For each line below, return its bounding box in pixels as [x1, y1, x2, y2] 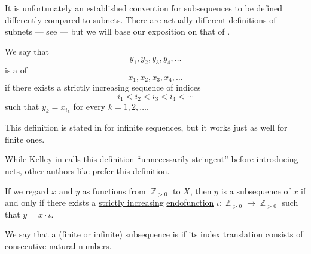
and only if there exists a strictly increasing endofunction [5, 196, 214, 209]
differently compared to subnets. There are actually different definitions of [5, 13, 276, 26]
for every [73, 100, 106, 113]
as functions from [82, 184, 146, 197]
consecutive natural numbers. [5, 239, 112, 252]
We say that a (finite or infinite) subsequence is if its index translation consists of [5, 228, 303, 240]
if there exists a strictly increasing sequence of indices [5, 81, 201, 94]
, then [190, 184, 212, 197]
